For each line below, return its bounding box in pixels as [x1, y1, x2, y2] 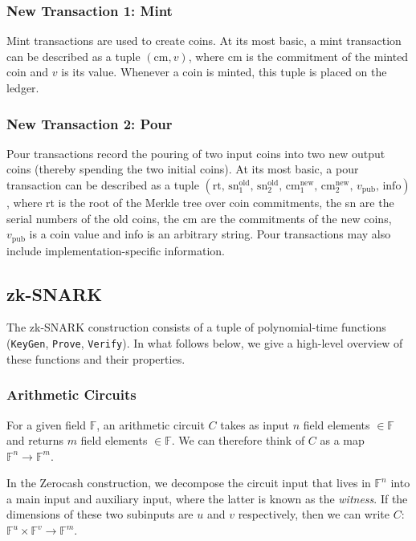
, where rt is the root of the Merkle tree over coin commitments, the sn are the [6, 194, 394, 210]
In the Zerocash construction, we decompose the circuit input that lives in [6, 474, 371, 491]
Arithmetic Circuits [6, 384, 137, 405]
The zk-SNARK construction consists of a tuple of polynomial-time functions [6, 319, 386, 336]
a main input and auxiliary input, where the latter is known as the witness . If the [6, 490, 408, 506]
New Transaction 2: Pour [6, 113, 173, 133]
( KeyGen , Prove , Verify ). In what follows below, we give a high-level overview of [6, 335, 403, 352]
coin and [6, 63, 49, 80]
